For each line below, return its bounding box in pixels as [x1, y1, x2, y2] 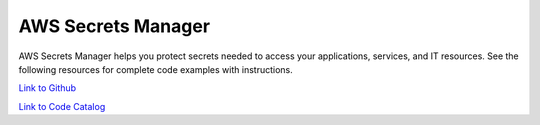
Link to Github [18, 82, 77, 94]
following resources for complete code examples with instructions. [18, 63, 294, 75]
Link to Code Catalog [18, 100, 106, 112]
